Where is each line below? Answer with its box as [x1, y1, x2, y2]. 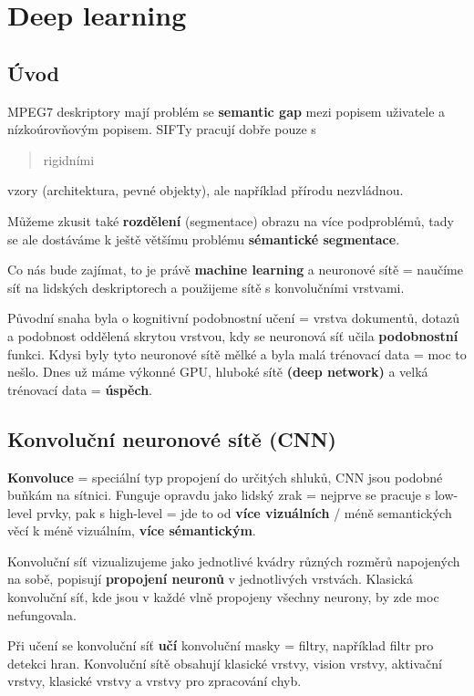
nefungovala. [7, 605, 77, 624]
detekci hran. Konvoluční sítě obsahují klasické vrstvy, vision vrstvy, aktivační [7, 653, 443, 672]
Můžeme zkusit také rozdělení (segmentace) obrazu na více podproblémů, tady [7, 211, 454, 230]
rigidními [43, 150, 95, 169]
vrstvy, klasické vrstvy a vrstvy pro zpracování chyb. [7, 671, 302, 691]
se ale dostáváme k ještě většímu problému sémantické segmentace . [7, 229, 400, 248]
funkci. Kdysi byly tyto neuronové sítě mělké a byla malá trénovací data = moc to [7, 344, 467, 363]
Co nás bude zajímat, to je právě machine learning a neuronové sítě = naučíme [7, 260, 463, 279]
